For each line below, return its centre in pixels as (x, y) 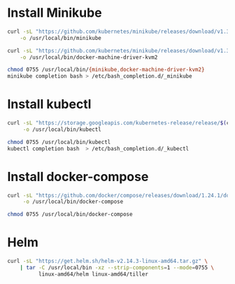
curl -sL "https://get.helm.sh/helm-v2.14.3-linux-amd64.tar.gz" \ (108, 261)
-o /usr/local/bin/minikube (60, 38)
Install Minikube (55, 13)
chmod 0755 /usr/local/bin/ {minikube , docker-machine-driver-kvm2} (106, 70)
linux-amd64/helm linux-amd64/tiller (93, 274)
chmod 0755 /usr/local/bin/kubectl (59, 142)
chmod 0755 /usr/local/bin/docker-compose (70, 215)
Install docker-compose (78, 177)
